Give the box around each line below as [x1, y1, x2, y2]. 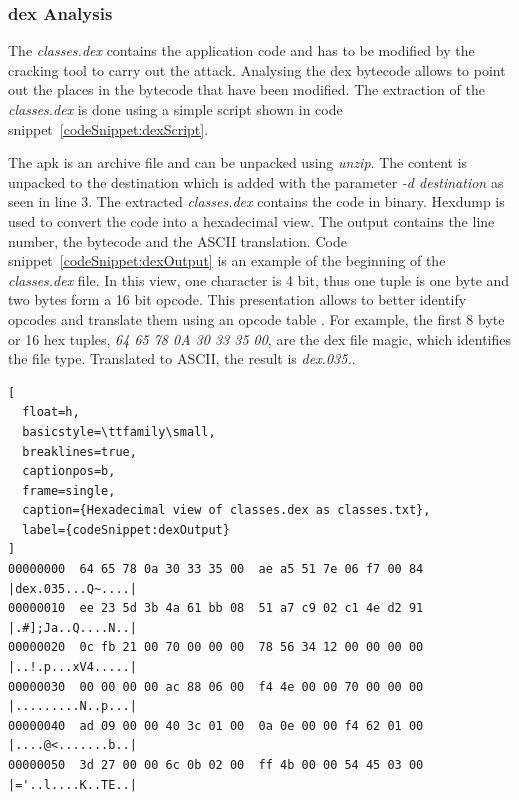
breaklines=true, [22, 444, 137, 459]
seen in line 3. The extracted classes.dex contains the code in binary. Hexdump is [8, 191, 505, 212]
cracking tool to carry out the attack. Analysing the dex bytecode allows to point [8, 59, 506, 80]
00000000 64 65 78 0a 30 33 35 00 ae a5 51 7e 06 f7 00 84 [8, 562, 424, 577]
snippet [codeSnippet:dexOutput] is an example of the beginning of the [8, 250, 446, 271]
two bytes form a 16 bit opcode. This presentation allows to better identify [8, 289, 467, 310]
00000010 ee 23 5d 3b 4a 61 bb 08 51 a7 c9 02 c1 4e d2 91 [8, 601, 424, 616]
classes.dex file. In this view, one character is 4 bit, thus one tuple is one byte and [8, 269, 510, 290]
